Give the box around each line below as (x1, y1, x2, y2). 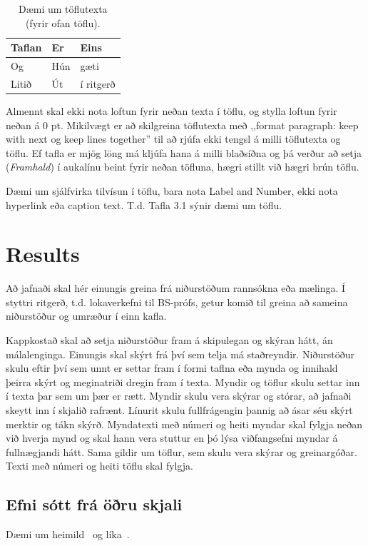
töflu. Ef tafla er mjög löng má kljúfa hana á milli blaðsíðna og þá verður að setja (6, 145, 362, 160)
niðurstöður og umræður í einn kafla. (6, 308, 167, 323)
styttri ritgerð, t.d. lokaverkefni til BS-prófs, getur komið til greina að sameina (6, 294, 348, 309)
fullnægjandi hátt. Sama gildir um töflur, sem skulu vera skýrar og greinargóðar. (6, 444, 357, 459)
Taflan (11, 40, 42, 55)
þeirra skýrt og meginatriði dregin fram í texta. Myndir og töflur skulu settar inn (6, 374, 360, 389)
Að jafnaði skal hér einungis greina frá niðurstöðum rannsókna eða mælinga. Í (6, 280, 346, 295)
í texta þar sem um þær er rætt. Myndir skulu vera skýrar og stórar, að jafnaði (6, 388, 352, 403)
